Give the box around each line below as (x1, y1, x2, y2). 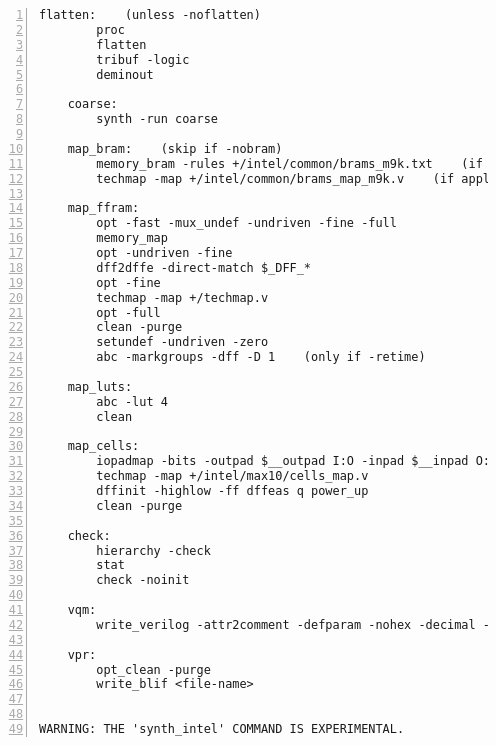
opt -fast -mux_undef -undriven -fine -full (96, 216, 397, 231)
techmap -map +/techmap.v (96, 290, 269, 305)
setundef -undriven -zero (96, 335, 269, 350)
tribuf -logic (96, 52, 190, 67)
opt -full (96, 305, 161, 320)
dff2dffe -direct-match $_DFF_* (96, 260, 312, 275)
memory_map (96, 231, 168, 246)
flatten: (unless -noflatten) (39, 8, 261, 22)
